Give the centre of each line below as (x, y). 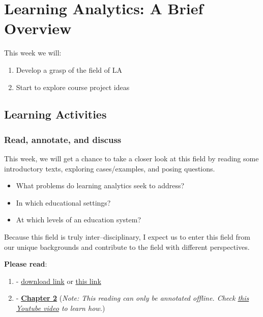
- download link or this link (59, 281)
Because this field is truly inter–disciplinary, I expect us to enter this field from (127, 237)
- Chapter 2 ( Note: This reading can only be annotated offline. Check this (133, 298)
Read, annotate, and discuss (63, 139)
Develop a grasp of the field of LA (69, 69)
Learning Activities (55, 114)
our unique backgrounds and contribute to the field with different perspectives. (127, 247)
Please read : (26, 264)
